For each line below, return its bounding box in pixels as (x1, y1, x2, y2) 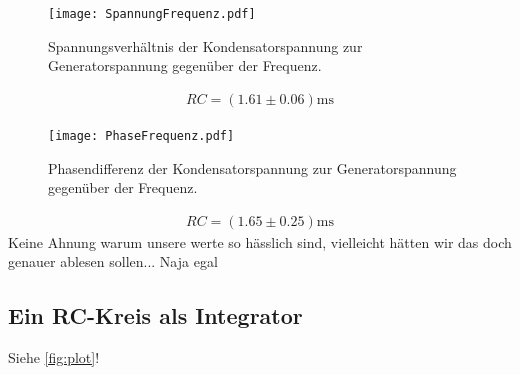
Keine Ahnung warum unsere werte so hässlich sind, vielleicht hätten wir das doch (8, 231, 512, 252)
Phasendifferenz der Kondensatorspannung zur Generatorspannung (48, 157, 457, 178)
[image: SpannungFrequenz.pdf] (48, 7, 256, 21)
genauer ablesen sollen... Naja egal (8, 251, 218, 272)
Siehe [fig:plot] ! (8, 347, 100, 368)
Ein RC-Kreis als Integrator (8, 300, 303, 331)
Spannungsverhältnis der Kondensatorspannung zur (48, 35, 363, 56)
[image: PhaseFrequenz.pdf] (48, 128, 235, 143)
